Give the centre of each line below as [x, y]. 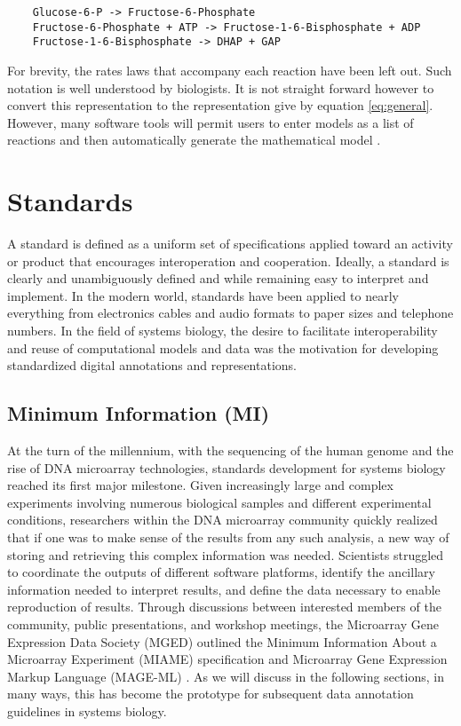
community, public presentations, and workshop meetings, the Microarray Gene [223, 623]
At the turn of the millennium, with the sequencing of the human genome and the [230, 450]
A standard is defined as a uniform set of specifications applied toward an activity [230, 244]
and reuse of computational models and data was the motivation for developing [223, 347]
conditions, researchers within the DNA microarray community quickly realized [223, 520]
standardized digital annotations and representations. [152, 365]
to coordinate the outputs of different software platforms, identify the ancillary [221, 572]
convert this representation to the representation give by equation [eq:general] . [220, 105]
